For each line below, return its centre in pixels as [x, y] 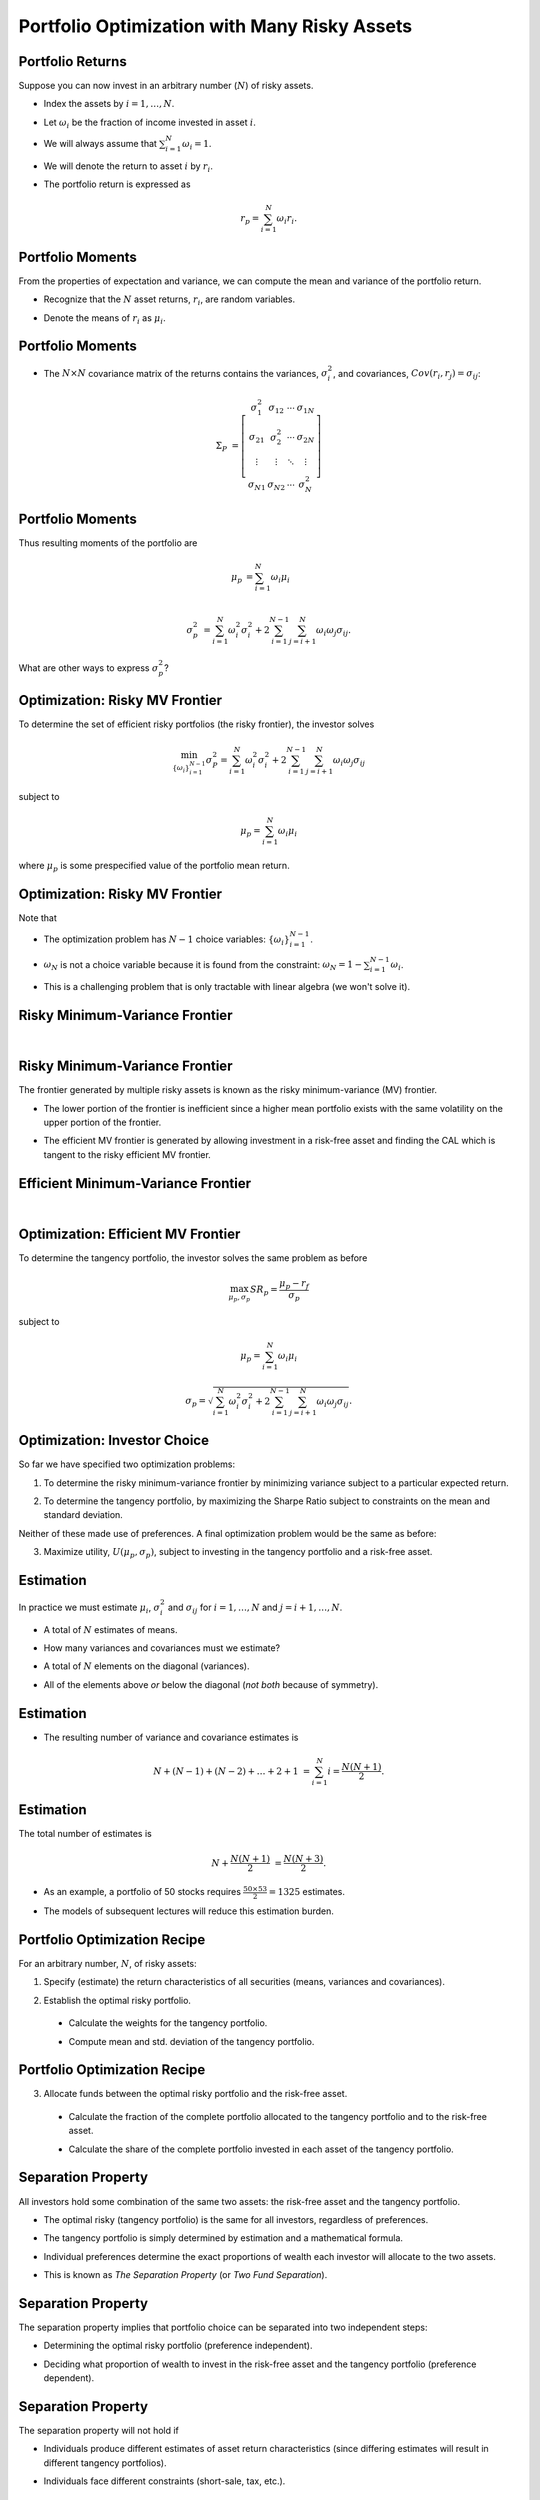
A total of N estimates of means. [111, 1629]
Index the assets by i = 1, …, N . [109, 104]
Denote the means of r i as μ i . [104, 318]
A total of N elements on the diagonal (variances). [146, 1666]
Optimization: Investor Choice [114, 1440]
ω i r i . [287, 220]
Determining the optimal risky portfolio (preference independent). [178, 2346]
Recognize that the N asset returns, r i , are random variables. [169, 300]
